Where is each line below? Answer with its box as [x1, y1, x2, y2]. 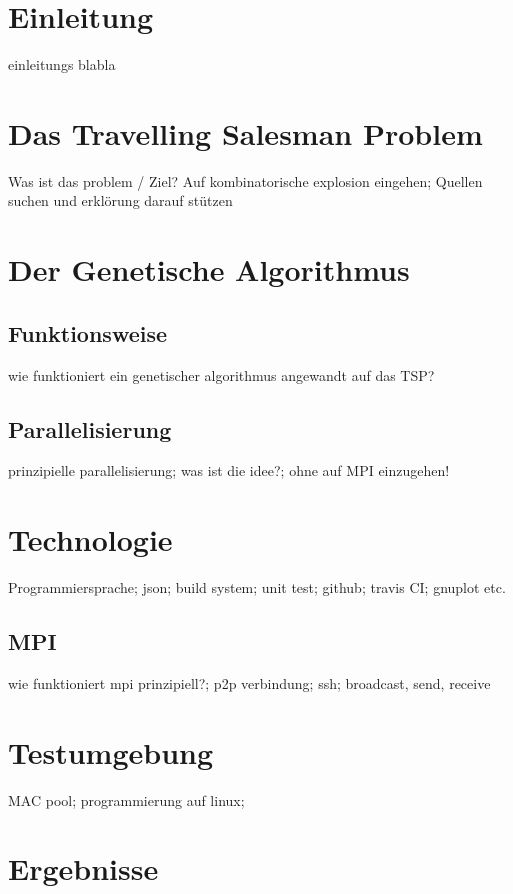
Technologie [8, 519, 173, 560]
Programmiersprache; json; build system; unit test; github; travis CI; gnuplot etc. [8, 577, 506, 598]
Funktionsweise [8, 317, 168, 348]
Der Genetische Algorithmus [8, 249, 410, 290]
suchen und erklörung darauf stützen [8, 190, 233, 211]
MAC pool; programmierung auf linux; [8, 789, 245, 810]
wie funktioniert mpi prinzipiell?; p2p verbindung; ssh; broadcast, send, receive [8, 672, 491, 693]
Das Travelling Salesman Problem [8, 112, 483, 153]
